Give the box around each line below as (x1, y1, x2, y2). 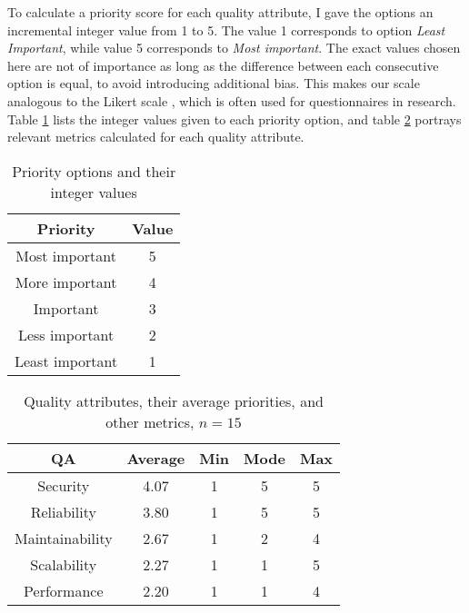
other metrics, (105, 410, 195, 432)
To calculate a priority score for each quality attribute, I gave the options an (7, 3, 434, 21)
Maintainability (15, 527, 113, 549)
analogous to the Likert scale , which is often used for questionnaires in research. (7, 91, 456, 110)
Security (37, 474, 90, 496)
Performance (24, 579, 104, 601)
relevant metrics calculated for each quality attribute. (7, 127, 304, 146)
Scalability (30, 553, 97, 575)
